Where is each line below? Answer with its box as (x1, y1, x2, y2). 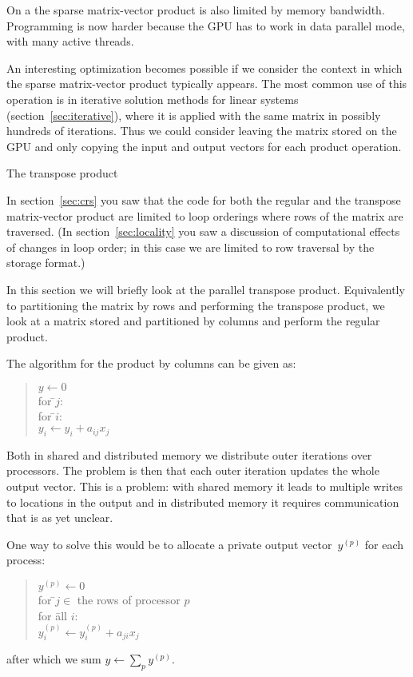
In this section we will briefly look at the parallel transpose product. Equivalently (6, 281, 405, 297)
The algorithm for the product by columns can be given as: (6, 355, 296, 372)
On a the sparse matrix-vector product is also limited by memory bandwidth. (6, 2, 385, 18)
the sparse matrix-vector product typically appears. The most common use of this (6, 75, 407, 92)
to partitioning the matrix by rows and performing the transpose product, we (6, 297, 385, 313)
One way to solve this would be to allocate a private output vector (6, 536, 332, 552)
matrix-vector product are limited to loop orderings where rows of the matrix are (6, 207, 403, 224)
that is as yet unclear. (6, 509, 113, 526)
